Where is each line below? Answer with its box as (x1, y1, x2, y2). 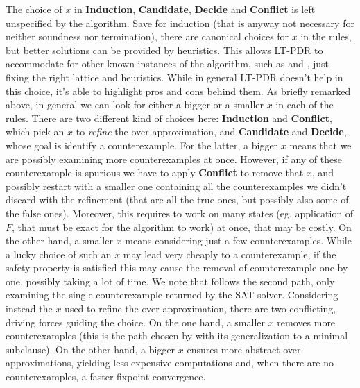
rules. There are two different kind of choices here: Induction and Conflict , (6, 110, 332, 125)
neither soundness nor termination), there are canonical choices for (6, 29, 289, 44)
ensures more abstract (187, 341, 280, 356)
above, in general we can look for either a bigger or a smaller (6, 97, 264, 112)
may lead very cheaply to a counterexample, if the (123, 246, 336, 261)
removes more (277, 314, 336, 329)
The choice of (6, 2, 62, 16)
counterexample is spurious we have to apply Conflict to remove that (6, 165, 304, 180)
